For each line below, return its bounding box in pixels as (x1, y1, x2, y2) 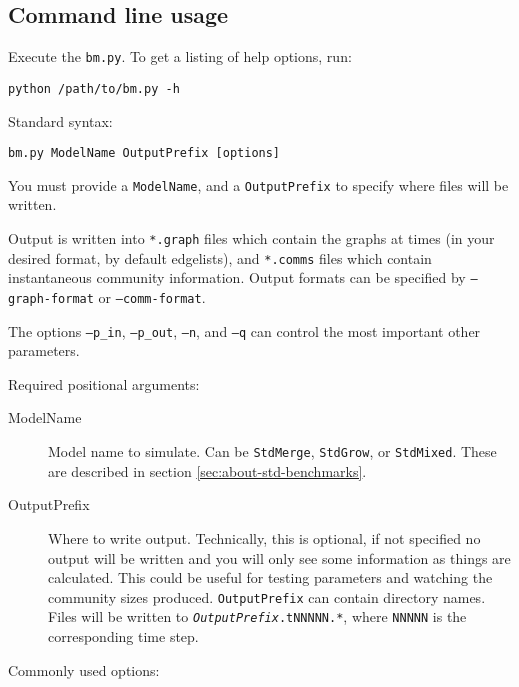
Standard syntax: (8, 110, 113, 131)
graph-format (8, 291, 94, 306)
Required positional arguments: (8, 373, 200, 394)
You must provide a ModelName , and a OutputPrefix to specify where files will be (8, 174, 509, 195)
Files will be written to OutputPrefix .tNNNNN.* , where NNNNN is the (48, 606, 467, 627)
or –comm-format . (98, 286, 206, 307)
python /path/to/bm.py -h (8, 81, 180, 96)
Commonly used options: (8, 659, 160, 680)
